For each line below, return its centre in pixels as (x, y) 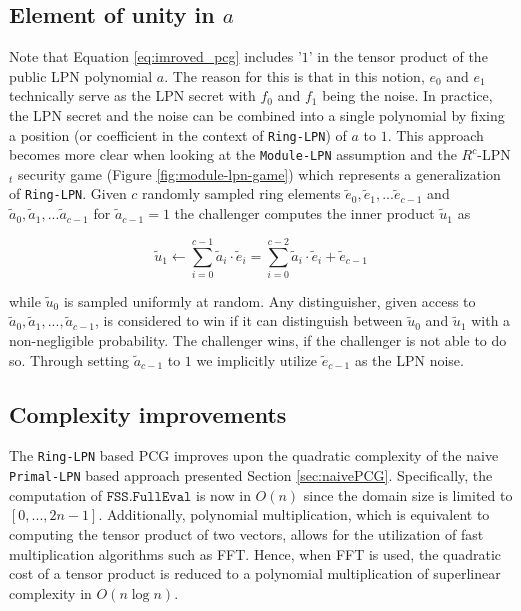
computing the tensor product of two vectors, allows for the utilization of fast (246, 533)
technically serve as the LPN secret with (132, 95)
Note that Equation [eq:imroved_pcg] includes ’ (155, 56)
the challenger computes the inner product (304, 213)
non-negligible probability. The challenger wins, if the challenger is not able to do (258, 340)
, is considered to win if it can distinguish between (249, 320)
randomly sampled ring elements (241, 193)
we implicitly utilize (257, 359)
